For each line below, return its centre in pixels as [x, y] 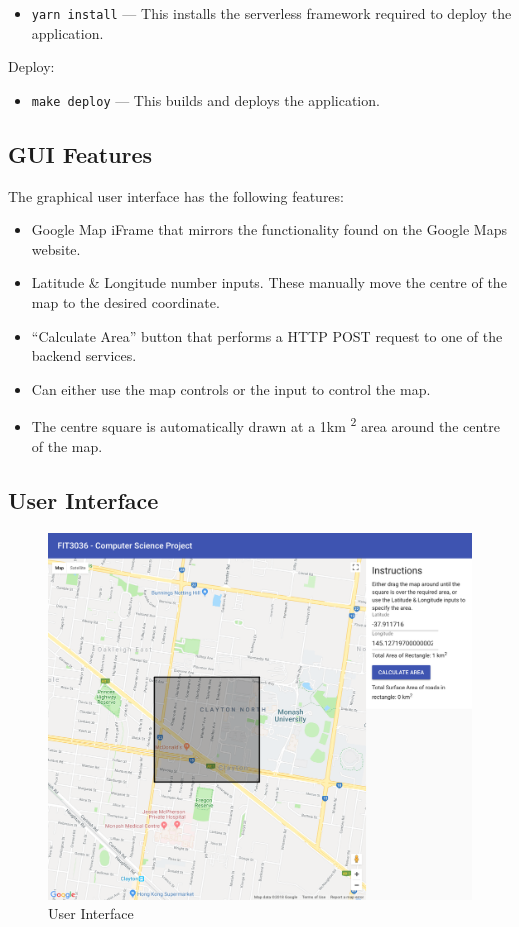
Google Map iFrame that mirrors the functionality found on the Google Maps [269, 229]
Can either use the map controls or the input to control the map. [231, 388]
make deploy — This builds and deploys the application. [205, 99]
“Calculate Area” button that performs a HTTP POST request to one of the [267, 335]
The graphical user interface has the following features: [176, 195]
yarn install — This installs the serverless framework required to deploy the [271, 13]
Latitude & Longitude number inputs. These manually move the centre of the [269, 282]
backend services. [84, 355]
